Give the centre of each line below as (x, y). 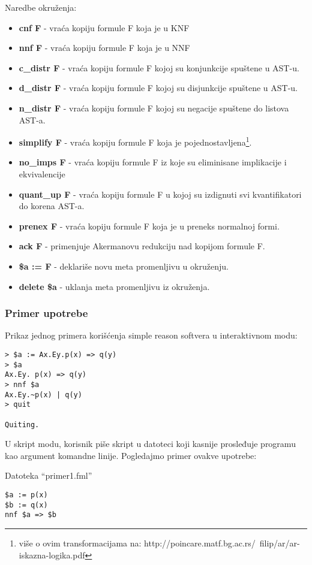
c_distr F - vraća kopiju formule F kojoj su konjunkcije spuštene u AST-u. (159, 67)
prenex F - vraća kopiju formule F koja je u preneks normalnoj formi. (149, 226)
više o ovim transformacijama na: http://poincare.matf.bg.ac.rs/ (137, 543)
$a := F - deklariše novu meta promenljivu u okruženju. (124, 266)
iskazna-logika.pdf (52, 555)
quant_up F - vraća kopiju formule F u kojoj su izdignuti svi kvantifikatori (160, 194)
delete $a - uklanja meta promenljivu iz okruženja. (114, 286)
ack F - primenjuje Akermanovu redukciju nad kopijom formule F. (142, 246)
